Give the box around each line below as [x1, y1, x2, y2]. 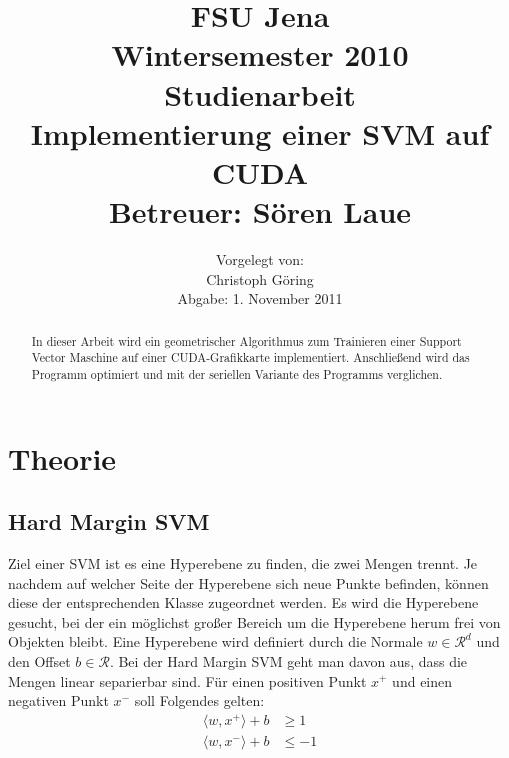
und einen [392, 670, 453, 691]
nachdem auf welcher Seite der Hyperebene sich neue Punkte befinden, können [8, 572, 489, 593]
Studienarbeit [164, 73, 356, 114]
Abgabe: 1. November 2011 [177, 288, 343, 309]
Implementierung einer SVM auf [30, 112, 490, 153]
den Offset [8, 650, 71, 671]
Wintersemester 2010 [111, 34, 409, 75]
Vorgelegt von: [216, 249, 304, 270]
